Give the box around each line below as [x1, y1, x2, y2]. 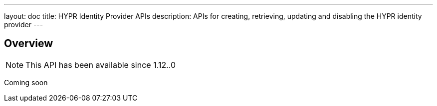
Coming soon [4, 78, 48, 87]
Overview [4, 37, 53, 50]
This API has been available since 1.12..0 [25, 59, 176, 70]
